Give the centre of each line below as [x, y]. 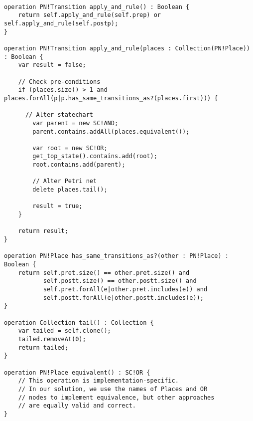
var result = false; [52, 65]
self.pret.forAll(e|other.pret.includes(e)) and [125, 289]
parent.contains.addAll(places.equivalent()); [111, 131]
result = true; [58, 206]
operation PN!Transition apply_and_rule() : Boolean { [97, 7]
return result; [43, 231]
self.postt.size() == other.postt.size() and [120, 281]
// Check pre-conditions [59, 82]
